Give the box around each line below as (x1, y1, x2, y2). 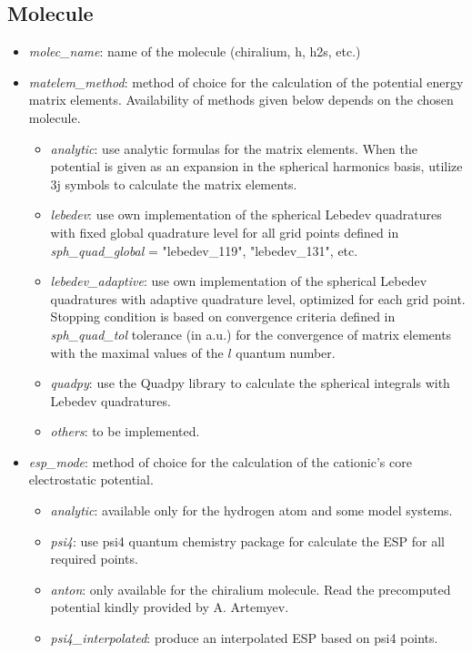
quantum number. (236, 342, 336, 362)
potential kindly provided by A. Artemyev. (50, 597, 289, 617)
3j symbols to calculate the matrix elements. (50, 174, 297, 193)
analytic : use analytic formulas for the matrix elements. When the (50, 138, 417, 158)
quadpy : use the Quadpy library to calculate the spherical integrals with (50, 373, 450, 393)
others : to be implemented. (50, 422, 200, 441)
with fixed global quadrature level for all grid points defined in (50, 222, 399, 241)
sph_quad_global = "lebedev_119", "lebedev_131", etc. (50, 240, 358, 260)
